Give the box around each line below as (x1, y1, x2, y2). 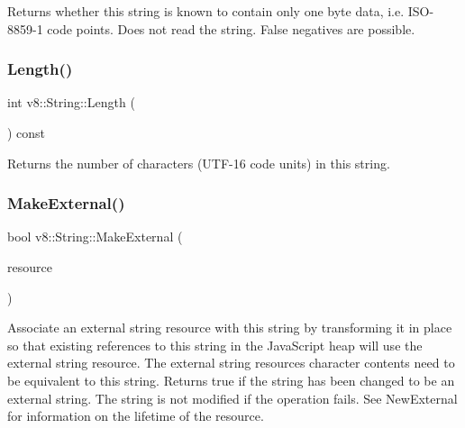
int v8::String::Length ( (7, 93, 135, 112)
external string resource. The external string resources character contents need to (7, 353, 455, 372)
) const (7, 123, 46, 141)
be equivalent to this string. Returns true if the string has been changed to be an (7, 370, 455, 389)
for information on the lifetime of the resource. (7, 406, 264, 425)
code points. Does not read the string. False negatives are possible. (47, 19, 415, 38)
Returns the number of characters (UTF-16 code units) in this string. (7, 153, 390, 172)
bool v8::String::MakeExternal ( (7, 227, 183, 246)
